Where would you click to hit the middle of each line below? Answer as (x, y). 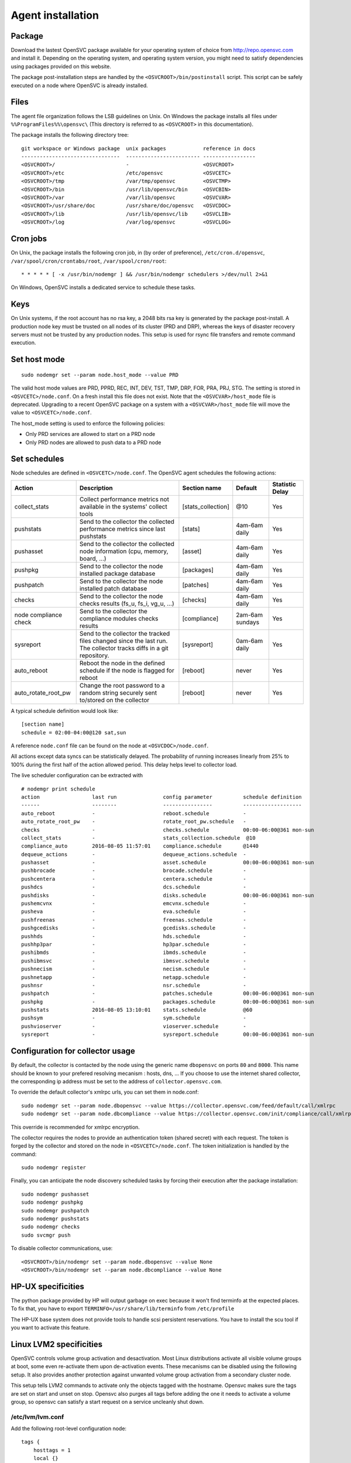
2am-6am (250, 614)
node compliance (38, 614)
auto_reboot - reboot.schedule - (134, 813)
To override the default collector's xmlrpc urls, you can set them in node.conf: (105, 1092)
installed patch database (113, 588)
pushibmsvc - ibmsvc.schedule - (134, 961)
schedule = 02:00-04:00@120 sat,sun (74, 732)
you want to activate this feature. (50, 1328)
